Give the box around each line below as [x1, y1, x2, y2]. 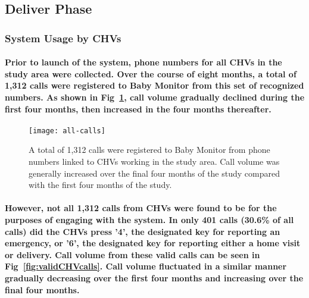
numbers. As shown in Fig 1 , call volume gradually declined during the [5, 91, 305, 103]
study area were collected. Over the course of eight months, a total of [5, 67, 296, 80]
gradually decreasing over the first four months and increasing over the [5, 271, 304, 284]
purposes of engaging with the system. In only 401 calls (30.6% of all [5, 214, 294, 226]
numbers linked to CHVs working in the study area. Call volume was [29, 155, 280, 168]
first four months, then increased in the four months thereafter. [5, 102, 271, 115]
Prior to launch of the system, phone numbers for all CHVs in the [5, 56, 282, 68]
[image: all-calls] [29, 126, 105, 135]
